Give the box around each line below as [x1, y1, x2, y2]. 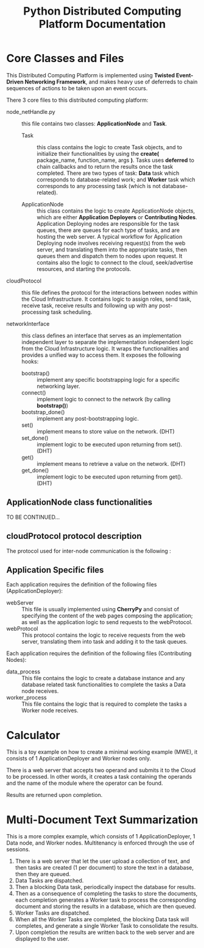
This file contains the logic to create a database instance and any [21, 675, 185, 682]
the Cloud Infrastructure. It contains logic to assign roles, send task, [21, 295, 192, 303]
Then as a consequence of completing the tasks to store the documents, [15, 890, 198, 897]
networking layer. [37, 382, 80, 390]
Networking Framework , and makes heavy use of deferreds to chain [24, 78, 198, 85]
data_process [6, 668, 41, 675]
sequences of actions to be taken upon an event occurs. [6, 84, 148, 92]
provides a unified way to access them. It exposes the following [21, 351, 181, 359]
